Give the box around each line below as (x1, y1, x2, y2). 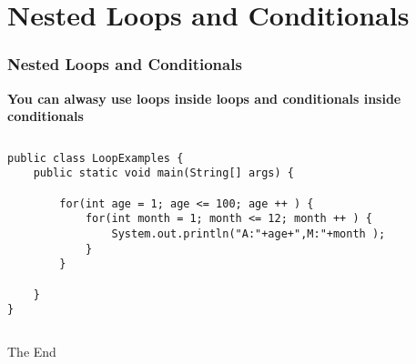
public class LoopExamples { (7, 151, 184, 165)
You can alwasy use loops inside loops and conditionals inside (7, 88, 401, 107)
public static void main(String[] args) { (33, 167, 294, 180)
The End (7, 342, 56, 360)
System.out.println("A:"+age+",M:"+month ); (111, 227, 386, 241)
